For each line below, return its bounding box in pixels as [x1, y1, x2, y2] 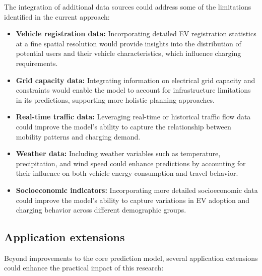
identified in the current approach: [4, 11, 110, 22]
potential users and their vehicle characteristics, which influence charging [16, 48, 241, 58]
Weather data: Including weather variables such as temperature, [16, 148, 221, 159]
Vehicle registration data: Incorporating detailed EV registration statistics [16, 28, 256, 39]
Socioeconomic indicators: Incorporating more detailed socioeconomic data [16, 184, 258, 195]
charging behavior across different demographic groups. [16, 204, 186, 215]
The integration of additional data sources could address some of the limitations [4, 2, 251, 12]
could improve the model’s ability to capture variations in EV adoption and [16, 194, 250, 205]
